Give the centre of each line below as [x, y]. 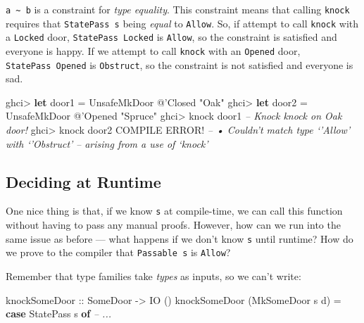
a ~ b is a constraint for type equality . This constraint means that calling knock [178, 9]
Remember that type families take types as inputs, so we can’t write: [153, 276]
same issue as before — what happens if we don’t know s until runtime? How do [180, 238]
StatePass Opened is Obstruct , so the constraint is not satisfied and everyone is [180, 64]
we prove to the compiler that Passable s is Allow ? [118, 252]
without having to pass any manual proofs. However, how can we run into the [173, 225]
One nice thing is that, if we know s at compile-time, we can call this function [174, 211]
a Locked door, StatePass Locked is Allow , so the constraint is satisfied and [171, 37]
